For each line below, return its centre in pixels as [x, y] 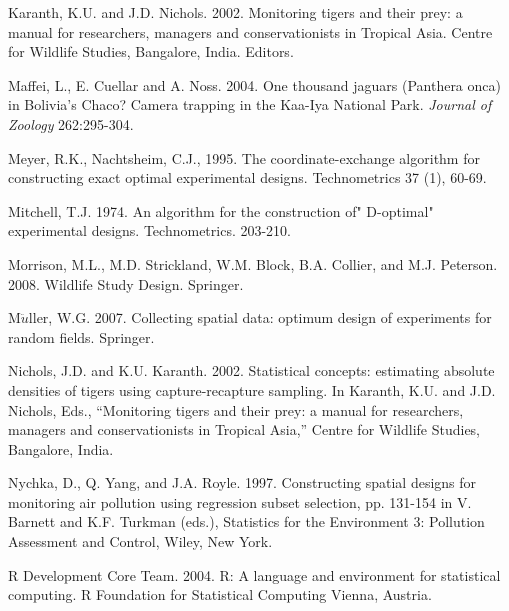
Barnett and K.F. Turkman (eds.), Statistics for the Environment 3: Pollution [246, 521]
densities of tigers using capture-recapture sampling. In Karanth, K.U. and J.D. [252, 389]
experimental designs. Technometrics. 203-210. [150, 230]
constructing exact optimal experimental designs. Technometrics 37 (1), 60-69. [247, 177]
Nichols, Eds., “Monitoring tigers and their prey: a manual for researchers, [236, 409]
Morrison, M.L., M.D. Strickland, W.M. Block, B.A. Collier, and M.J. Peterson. [253, 263]
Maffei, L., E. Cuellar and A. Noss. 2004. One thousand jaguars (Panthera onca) [254, 84]
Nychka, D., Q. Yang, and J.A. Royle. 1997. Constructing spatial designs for [242, 482]
